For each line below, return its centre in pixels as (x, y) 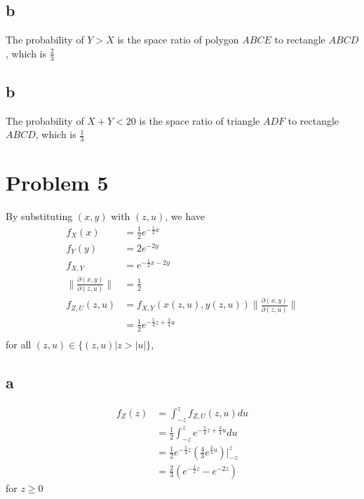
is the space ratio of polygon (178, 40)
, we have (185, 216)
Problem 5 (57, 183)
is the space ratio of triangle (200, 120)
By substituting (39, 216)
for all (19, 344)
